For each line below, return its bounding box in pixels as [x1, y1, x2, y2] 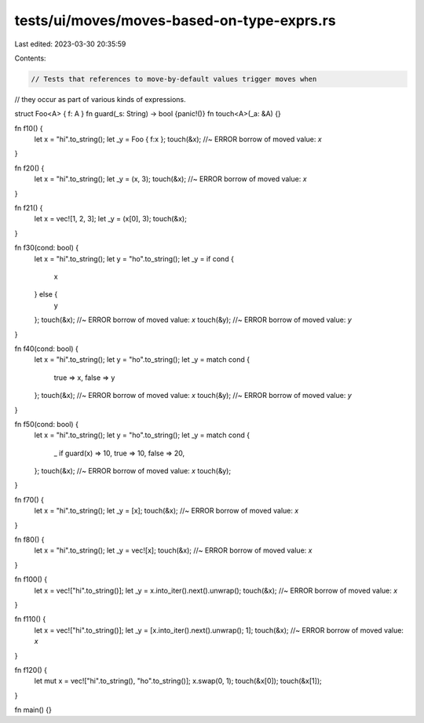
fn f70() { [14, 495, 45, 504]
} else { [34, 290, 58, 299]
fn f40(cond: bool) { [14, 344, 79, 353]
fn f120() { [14, 665, 47, 674]
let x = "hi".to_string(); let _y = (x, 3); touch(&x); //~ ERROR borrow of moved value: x [34, 174, 307, 184]
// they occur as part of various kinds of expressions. [14, 94, 186, 104]
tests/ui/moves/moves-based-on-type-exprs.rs [14, 12, 337, 29]
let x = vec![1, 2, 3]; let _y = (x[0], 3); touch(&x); [34, 214, 188, 224]
